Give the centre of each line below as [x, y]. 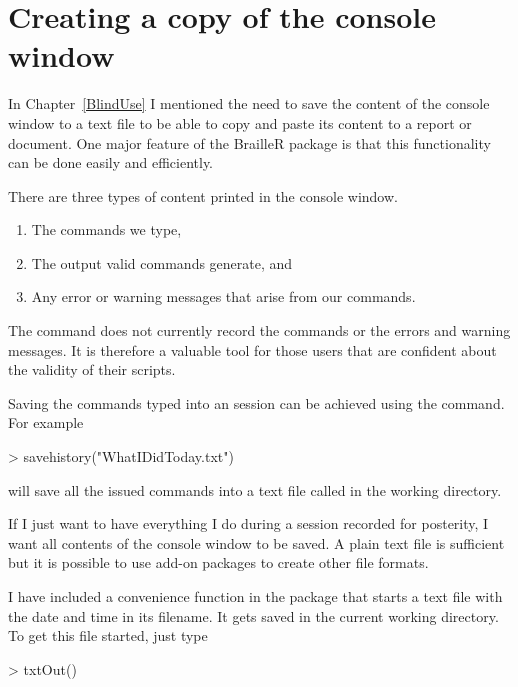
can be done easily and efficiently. [111, 162]
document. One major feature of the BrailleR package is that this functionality [249, 142]
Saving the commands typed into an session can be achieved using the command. [256, 402]
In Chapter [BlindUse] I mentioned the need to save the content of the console [249, 103]
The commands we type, [106, 229]
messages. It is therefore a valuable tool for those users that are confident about [252, 349]
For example [46, 422]
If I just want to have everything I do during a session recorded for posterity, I [248, 523]
